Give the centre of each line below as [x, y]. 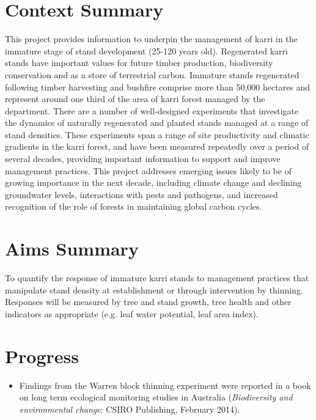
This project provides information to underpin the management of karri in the [151, 39]
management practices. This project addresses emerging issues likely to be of [148, 170]
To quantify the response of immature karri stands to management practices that [157, 278]
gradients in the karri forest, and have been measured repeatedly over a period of [157, 146]
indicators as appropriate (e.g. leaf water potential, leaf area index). [132, 313]
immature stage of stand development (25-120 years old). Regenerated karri [146, 50]
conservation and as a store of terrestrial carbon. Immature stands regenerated [152, 74]
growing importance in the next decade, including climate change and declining [153, 182]
